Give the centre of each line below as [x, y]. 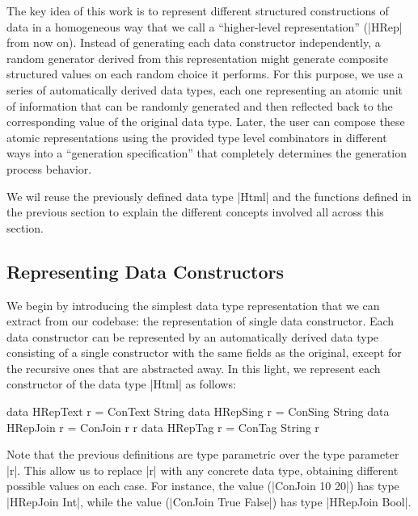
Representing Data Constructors [145, 271]
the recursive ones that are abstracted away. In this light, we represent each [194, 368]
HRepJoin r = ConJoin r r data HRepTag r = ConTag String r [163, 427]
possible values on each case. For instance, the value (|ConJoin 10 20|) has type [203, 486]
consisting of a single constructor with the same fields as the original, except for [204, 352]
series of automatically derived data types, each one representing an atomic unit [205, 89]
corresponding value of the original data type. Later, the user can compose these [206, 122]
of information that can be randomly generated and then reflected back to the [200, 105]
